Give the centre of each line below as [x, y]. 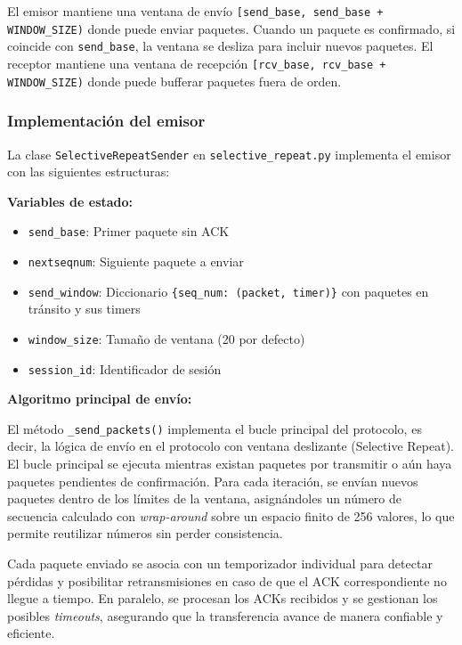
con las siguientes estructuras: [89, 171]
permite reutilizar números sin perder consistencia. [145, 533]
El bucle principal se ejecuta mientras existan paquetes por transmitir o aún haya [230, 464]
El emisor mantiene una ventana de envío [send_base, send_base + [195, 11]
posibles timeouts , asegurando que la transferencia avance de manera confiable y [225, 615]
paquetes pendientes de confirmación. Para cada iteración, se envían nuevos [213, 481]
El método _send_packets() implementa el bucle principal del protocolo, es [215, 428]
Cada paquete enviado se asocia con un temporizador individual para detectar [220, 563]
